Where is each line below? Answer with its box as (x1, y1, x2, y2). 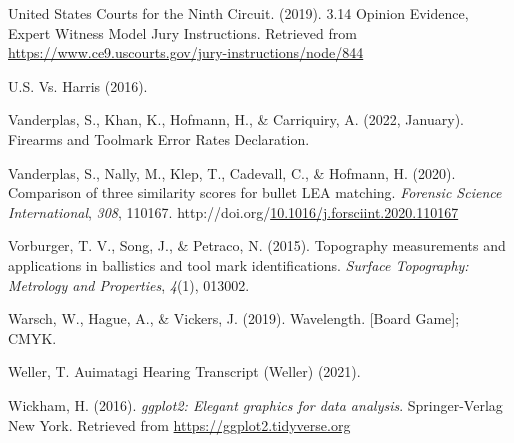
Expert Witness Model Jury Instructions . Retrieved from (8, 22, 357, 43)
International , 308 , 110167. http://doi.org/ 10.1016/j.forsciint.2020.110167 (8, 201, 459, 222)
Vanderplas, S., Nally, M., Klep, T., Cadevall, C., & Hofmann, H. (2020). (8, 162, 456, 183)
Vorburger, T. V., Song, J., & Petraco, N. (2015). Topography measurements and (8, 235, 506, 256)
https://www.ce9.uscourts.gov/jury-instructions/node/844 (8, 42, 364, 63)
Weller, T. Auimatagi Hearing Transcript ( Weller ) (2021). (8, 361, 361, 382)
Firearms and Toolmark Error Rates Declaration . (8, 128, 310, 149)
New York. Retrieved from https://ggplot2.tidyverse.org (8, 414, 351, 435)
